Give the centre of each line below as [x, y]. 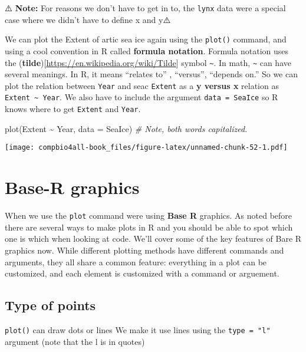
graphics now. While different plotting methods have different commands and [144, 250]
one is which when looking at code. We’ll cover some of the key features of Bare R [153, 238]
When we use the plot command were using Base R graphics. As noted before [149, 216]
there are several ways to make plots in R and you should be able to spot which [149, 227]
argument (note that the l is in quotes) [75, 341]
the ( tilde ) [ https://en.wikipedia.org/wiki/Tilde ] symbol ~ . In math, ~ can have [148, 62]
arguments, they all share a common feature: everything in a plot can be [136, 261]
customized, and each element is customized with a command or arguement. [142, 273]
